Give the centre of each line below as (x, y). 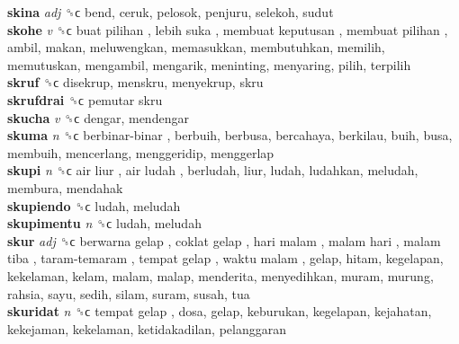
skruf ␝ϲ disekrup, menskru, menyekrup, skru (135, 82)
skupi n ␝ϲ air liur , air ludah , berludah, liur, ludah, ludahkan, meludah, (213, 170)
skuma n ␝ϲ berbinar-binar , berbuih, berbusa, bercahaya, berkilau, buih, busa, (230, 135)
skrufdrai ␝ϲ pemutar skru (85, 99)
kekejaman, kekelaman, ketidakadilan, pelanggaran (147, 328)
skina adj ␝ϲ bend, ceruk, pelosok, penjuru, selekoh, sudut (171, 12)
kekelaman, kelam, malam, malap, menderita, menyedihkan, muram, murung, (220, 275)
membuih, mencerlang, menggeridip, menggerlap (141, 152)
